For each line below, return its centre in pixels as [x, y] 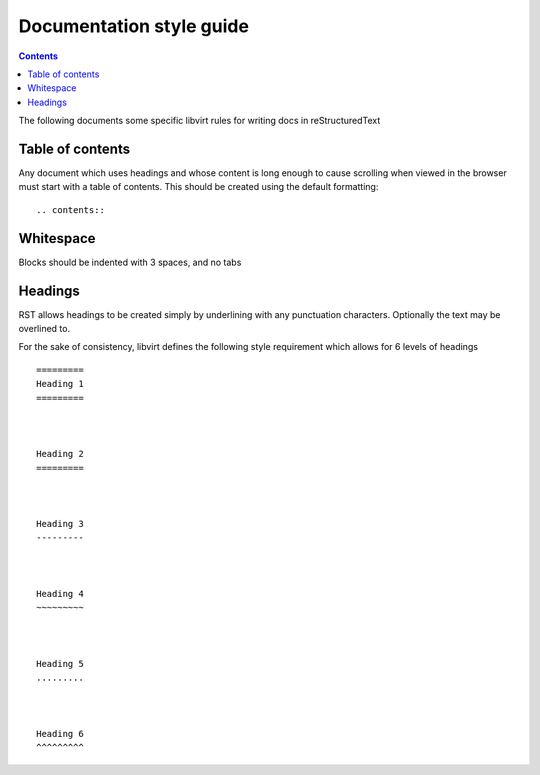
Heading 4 [60, 594]
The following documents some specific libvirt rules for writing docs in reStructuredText [199, 121]
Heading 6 [60, 733]
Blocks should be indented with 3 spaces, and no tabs [130, 262]
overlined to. [44, 328]
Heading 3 [60, 524]
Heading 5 [60, 663]
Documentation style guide [134, 26]
